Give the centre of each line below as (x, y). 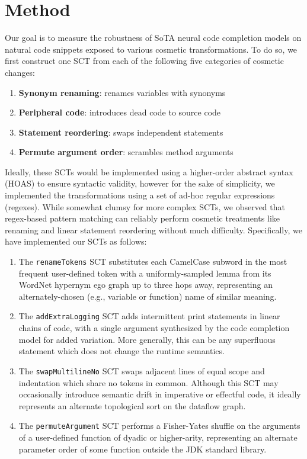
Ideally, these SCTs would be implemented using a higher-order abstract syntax (149, 171)
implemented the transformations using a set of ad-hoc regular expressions (140, 195)
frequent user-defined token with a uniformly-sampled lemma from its (145, 273)
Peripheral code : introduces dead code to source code (120, 112)
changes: (20, 72)
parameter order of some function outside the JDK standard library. (143, 449)
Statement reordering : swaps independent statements (121, 132)
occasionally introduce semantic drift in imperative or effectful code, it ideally (160, 394)
